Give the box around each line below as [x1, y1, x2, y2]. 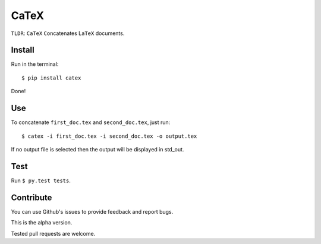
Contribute [11, 192, 52, 202]
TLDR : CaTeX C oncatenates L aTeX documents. [11, 30, 125, 37]
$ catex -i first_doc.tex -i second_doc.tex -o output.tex [21, 132, 197, 140]
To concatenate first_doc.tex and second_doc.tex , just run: [11, 119, 171, 126]
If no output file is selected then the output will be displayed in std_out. [11, 145, 184, 153]
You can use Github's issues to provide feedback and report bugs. [11, 208, 174, 215]
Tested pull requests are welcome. [11, 230, 96, 237]
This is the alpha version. [11, 219, 73, 226]
